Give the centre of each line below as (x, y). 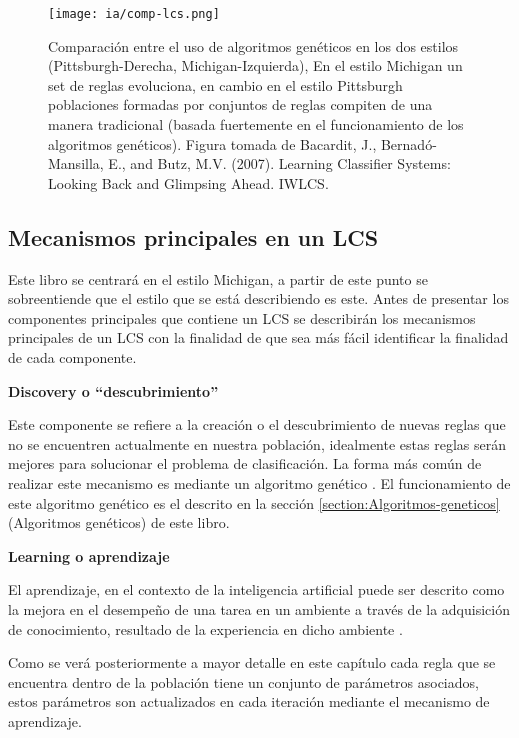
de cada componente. (72, 356)
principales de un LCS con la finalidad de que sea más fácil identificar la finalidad (258, 337)
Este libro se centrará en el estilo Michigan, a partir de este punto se (218, 278)
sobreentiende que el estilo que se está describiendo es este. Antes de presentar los (258, 298)
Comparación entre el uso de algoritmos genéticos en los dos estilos (253, 45)
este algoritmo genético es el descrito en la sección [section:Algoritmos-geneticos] (254, 502)
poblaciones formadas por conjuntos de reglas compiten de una (240, 104)
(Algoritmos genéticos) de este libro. (119, 522)
